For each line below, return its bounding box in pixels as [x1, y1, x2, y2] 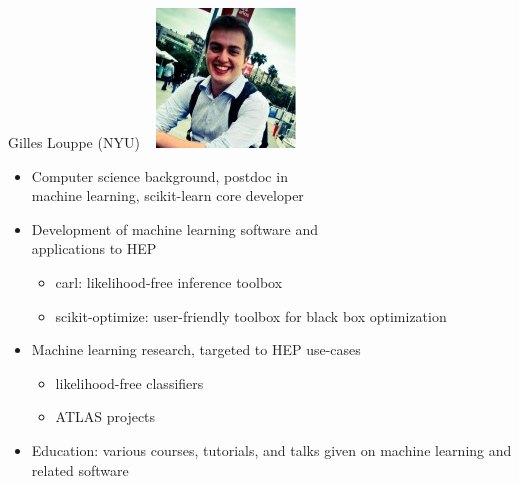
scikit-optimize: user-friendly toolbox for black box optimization [55, 305, 447, 326]
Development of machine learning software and [31, 218, 318, 239]
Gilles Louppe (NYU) [8, 132, 140, 152]
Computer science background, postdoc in [31, 165, 288, 186]
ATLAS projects [55, 406, 156, 427]
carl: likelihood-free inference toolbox [55, 271, 283, 292]
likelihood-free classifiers [55, 372, 204, 393]
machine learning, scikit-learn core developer [31, 185, 304, 206]
